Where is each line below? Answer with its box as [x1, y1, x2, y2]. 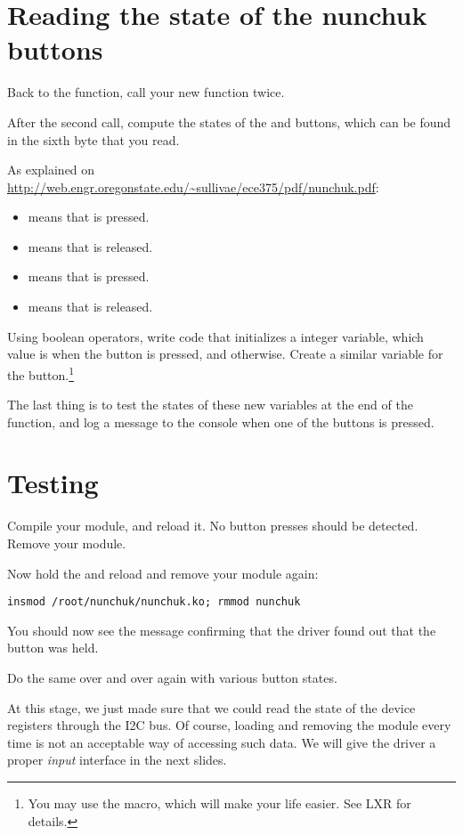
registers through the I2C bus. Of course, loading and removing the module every [7, 716, 451, 734]
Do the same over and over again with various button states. [7, 669, 337, 687]
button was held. [7, 638, 99, 657]
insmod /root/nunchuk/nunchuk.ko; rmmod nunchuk [7, 596, 301, 609]
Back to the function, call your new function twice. [7, 83, 285, 101]
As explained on [7, 160, 95, 179]
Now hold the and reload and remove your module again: [7, 563, 319, 582]
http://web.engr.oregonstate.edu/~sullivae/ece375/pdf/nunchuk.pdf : [7, 177, 379, 196]
